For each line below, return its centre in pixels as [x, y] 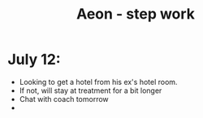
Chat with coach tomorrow [64, 99]
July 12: [35, 59]
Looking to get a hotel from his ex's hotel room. [98, 82]
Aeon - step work [136, 14]
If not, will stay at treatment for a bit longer [91, 91]
